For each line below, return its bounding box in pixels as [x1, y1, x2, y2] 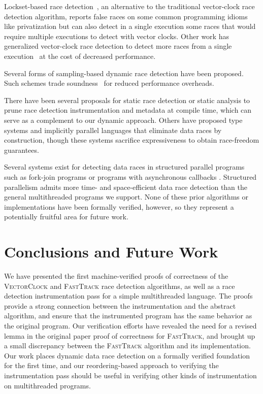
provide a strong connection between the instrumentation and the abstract [4, 300, 236, 311]
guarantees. [4, 144, 39, 155]
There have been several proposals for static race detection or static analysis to [4, 94, 250, 105]
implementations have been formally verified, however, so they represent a [4, 201, 234, 212]
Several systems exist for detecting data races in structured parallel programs [4, 161, 245, 172]
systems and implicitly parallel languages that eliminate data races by [4, 124, 222, 135]
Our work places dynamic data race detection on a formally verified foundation [4, 350, 250, 360]
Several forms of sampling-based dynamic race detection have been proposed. [4, 68, 244, 78]
